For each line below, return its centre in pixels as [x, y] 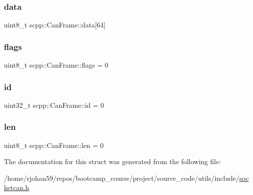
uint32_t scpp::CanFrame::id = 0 [54, 105]
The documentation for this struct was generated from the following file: [113, 161]
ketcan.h [17, 187]
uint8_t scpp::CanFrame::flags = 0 [56, 65]
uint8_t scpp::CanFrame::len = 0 [54, 145]
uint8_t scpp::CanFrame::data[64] [55, 25]
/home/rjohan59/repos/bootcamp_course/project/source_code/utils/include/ [122, 178]
